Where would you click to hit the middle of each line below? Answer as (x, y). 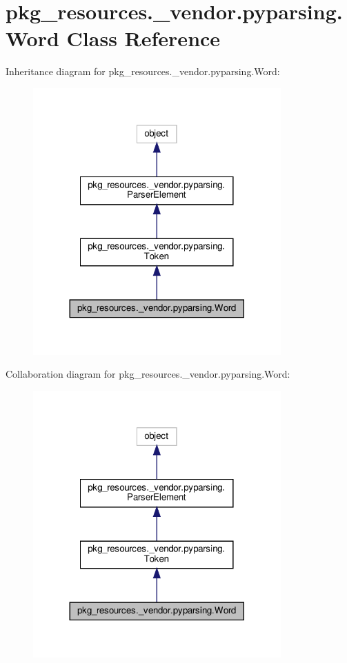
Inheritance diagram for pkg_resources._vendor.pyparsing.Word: (143, 71)
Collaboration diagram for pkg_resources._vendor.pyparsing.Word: (148, 374)
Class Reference (143, 38)
